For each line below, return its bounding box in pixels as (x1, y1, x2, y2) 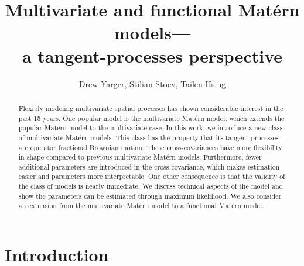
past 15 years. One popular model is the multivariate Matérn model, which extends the (18, 113, 285, 123)
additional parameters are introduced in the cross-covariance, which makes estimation (18, 161, 280, 171)
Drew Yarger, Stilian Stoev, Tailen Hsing (78, 77, 226, 89)
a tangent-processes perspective (22, 43, 283, 67)
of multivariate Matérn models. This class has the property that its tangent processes (18, 132, 279, 142)
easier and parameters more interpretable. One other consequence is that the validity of (18, 171, 285, 181)
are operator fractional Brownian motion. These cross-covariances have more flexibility (18, 142, 282, 152)
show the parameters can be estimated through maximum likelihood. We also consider (18, 191, 282, 201)
